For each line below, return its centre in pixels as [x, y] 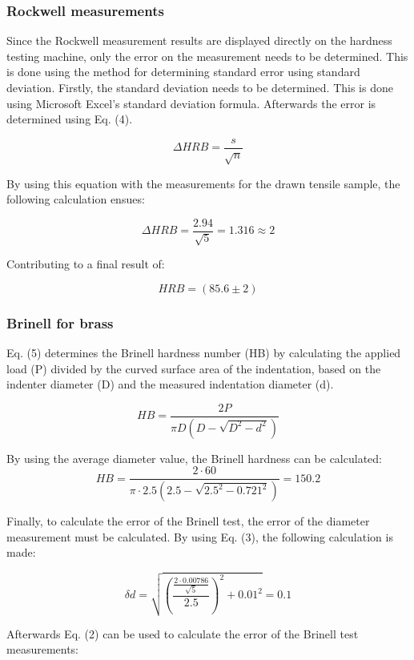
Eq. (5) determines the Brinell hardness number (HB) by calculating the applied [204, 353]
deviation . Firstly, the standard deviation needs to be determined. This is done [200, 87]
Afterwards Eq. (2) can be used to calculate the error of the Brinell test [183, 633]
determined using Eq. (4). [70, 119]
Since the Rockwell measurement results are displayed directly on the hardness [199, 40]
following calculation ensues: [76, 199]
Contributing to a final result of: [86, 264]
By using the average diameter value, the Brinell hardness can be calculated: [194, 458]
